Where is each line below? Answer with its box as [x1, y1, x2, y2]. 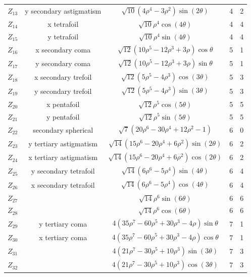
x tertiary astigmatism [28, 152, 98, 162]
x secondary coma [35, 44, 91, 54]
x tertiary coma [39, 232, 87, 242]
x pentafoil [46, 98, 80, 109]
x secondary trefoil [34, 72, 92, 82]
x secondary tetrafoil [31, 179, 95, 190]
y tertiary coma [39, 218, 87, 229]
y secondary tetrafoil [31, 165, 95, 176]
